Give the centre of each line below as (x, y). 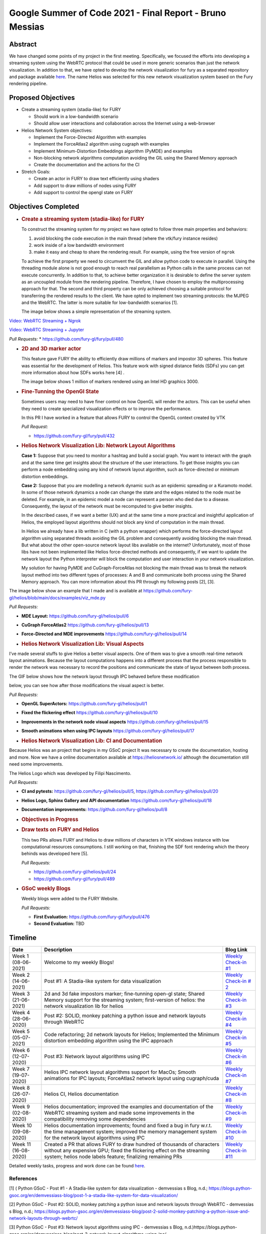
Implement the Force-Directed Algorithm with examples (90, 137)
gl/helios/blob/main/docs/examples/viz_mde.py (57, 598)
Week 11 (21, 1144)
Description (58, 950)
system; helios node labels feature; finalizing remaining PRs (113, 1157)
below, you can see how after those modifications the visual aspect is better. (87, 686)
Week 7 (21, 1069)
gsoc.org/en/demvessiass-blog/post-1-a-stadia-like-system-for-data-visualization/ (94, 1195)
